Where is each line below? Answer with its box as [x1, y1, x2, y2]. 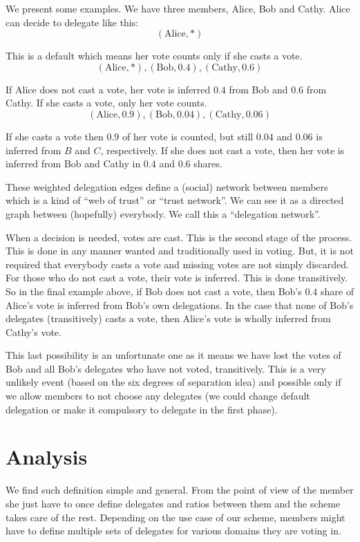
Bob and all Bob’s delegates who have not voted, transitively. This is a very [6, 361, 326, 375]
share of [321, 283, 354, 298]
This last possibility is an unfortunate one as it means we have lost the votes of [6, 348, 341, 362]
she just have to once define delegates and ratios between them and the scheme [6, 496, 341, 510]
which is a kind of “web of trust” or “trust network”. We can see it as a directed [6, 193, 344, 207]
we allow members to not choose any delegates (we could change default [6, 389, 310, 403]
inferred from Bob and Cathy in [6, 156, 141, 171]
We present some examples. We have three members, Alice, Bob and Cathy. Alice [6, 1, 350, 15]
